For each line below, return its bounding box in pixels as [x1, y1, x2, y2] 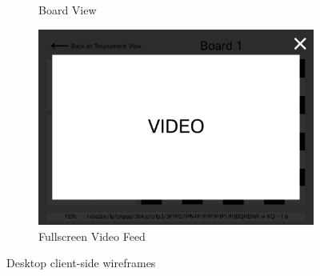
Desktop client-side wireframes [6, 254, 156, 271]
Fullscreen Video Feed [38, 227, 146, 244]
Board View [38, 2, 97, 18]
